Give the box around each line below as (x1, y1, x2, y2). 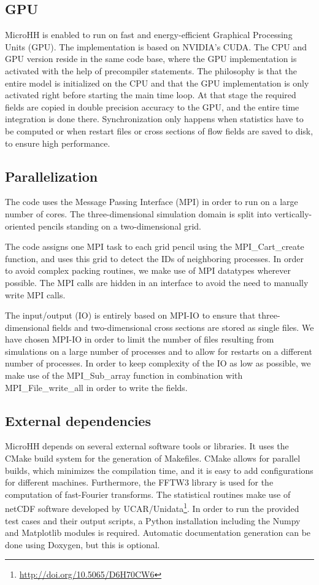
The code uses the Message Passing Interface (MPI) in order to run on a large (5, 195, 298, 208)
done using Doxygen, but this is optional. (5, 538, 160, 551)
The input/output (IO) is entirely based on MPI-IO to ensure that (5, 309, 256, 322)
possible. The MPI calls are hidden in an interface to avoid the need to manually (5, 276, 309, 289)
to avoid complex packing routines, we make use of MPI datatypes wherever (5, 264, 291, 277)
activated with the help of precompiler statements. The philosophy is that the (5, 64, 297, 77)
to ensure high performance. (5, 136, 110, 149)
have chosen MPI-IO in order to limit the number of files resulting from (5, 333, 274, 346)
